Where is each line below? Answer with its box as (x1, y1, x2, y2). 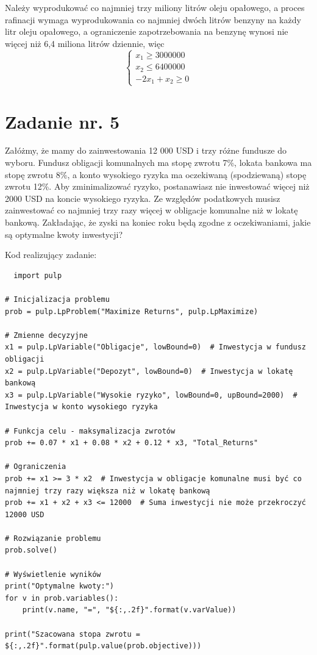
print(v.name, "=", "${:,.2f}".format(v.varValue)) (22, 606, 237, 615)
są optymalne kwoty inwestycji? (5, 227, 123, 240)
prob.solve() (5, 546, 57, 555)
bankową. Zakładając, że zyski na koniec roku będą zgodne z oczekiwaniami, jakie (5, 216, 311, 229)
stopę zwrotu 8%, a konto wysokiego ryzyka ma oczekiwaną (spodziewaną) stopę (5, 168, 307, 181)
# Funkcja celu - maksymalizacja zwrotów (5, 426, 176, 435)
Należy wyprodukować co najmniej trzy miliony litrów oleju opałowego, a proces (5, 1, 305, 13)
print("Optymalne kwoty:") (5, 582, 114, 591)
